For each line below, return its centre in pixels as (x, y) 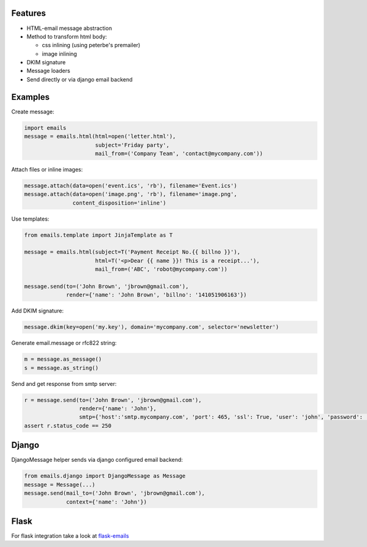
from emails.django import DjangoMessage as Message (105, 476)
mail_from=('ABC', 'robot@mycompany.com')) (161, 269)
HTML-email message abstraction (69, 28)
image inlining (60, 54)
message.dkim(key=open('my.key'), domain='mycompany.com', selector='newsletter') (152, 327)
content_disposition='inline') (119, 203)
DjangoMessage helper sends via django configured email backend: (97, 460)
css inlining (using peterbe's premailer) (91, 45)
